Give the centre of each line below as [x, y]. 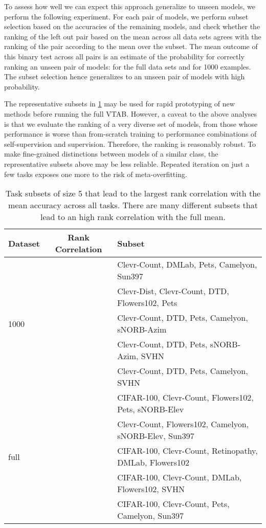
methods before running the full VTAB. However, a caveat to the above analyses [131, 113]
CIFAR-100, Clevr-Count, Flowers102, [185, 398]
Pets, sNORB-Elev [151, 409]
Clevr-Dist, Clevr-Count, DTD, [173, 291]
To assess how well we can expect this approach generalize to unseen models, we [130, 6]
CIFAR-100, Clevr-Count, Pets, [173, 504]
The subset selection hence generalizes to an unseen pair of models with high [125, 76]
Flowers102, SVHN [151, 489]
